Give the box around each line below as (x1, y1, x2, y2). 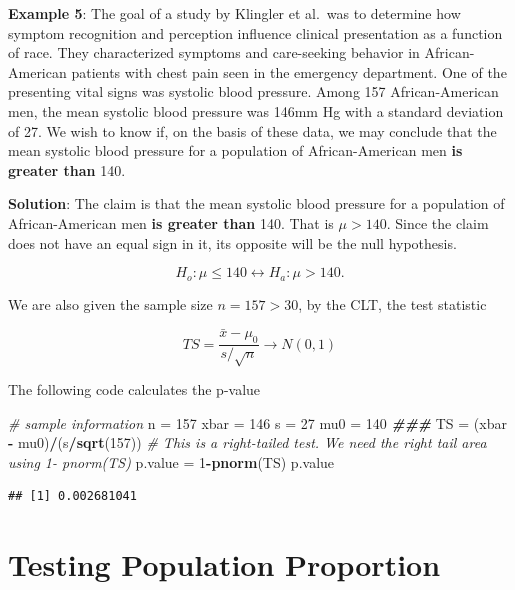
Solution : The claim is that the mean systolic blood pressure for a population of (8, 193, 505, 214)
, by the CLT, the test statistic (298, 293, 487, 314)
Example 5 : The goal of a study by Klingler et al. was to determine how (8, 3, 461, 23)
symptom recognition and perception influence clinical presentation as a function (8, 22, 503, 43)
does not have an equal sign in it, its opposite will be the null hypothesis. (8, 232, 457, 253)
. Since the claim (386, 212, 489, 233)
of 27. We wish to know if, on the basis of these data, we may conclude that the (8, 120, 497, 141)
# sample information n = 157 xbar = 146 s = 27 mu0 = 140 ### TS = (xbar (8, 412, 507, 433)
